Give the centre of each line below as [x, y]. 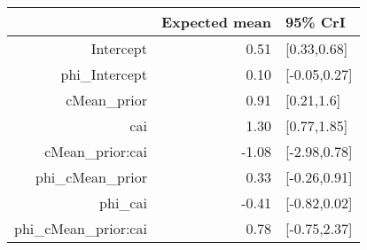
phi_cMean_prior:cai [81, 228]
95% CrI [315, 22]
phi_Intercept [104, 74]
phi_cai [123, 203]
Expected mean [216, 22]
